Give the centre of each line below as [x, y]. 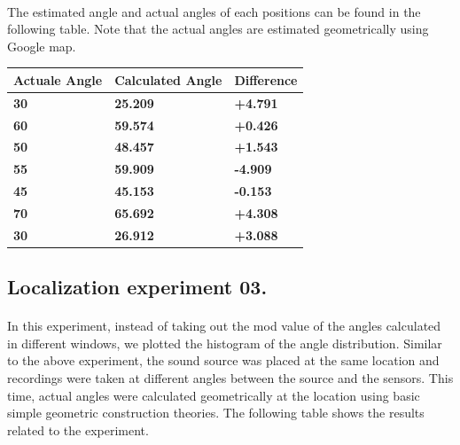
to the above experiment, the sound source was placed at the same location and [223, 360]
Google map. [42, 46]
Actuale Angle [58, 79]
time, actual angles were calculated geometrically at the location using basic [214, 395]
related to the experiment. [78, 429]
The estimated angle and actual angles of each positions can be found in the [214, 11]
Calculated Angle [168, 79]
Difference [266, 79]
